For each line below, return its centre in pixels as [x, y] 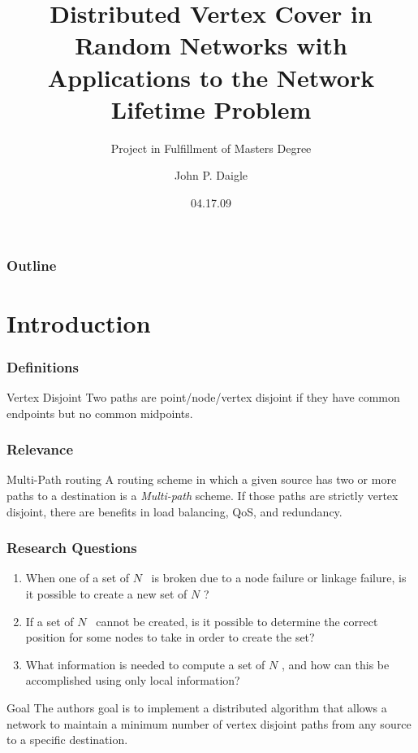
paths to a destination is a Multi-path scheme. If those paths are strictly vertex [203, 495]
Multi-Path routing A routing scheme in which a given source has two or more [202, 479]
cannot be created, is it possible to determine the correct [237, 621]
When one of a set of [78, 578]
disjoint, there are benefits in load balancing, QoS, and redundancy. [175, 511]
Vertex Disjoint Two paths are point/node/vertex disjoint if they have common [203, 396]
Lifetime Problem [211, 109]
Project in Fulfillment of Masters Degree [211, 148]
